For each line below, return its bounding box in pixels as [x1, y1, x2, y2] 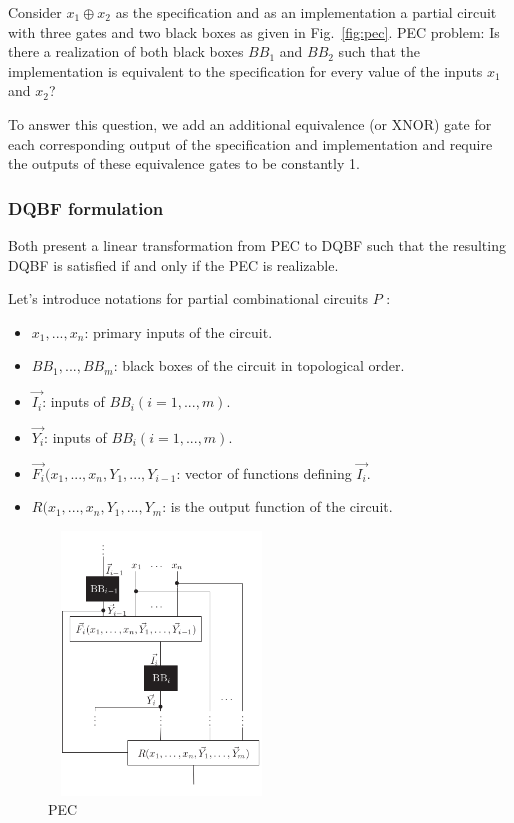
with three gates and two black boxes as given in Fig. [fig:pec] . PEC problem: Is [8, 21, 500, 42]
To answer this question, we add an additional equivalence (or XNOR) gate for [8, 113, 492, 134]
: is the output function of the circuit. [162, 496, 393, 517]
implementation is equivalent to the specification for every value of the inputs [8, 60, 483, 81]
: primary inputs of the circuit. [84, 321, 273, 342]
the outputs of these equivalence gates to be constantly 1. [8, 153, 360, 174]
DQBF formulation [8, 195, 164, 220]
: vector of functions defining [176, 462, 352, 483]
